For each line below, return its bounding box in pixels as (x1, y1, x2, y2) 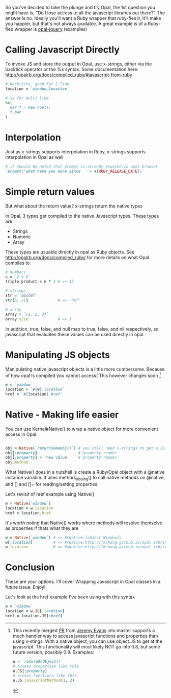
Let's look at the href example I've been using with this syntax (5, 594, 135, 600)
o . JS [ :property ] (12, 668, 47, 673)
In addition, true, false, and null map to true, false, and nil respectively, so (5, 325, 159, 332)
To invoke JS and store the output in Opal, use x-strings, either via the (5, 61, 152, 67)
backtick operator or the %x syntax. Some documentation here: (5, 66, 139, 72)
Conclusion (5, 562, 55, 573)
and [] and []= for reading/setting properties (5, 481, 98, 487)
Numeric (12, 234, 31, 240)
